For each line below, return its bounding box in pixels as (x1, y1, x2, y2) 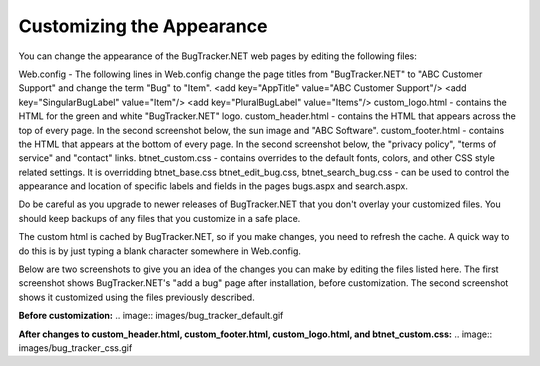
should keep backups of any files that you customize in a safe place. (18, 212, 301, 224)
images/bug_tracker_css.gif (18, 341, 133, 354)
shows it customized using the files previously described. (18, 291, 255, 303)
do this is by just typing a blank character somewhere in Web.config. (18, 245, 302, 257)
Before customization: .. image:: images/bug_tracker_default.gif (18, 310, 284, 322)
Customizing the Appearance (18, 15, 268, 37)
